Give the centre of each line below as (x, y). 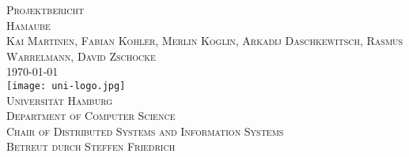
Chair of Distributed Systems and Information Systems (145, 131)
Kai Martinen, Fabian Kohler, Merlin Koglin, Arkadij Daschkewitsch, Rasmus (205, 41)
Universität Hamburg (60, 100)
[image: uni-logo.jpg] (66, 86)
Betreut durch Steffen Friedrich (91, 146)
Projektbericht (45, 9)
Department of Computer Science (91, 116)
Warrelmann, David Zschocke (81, 56)
